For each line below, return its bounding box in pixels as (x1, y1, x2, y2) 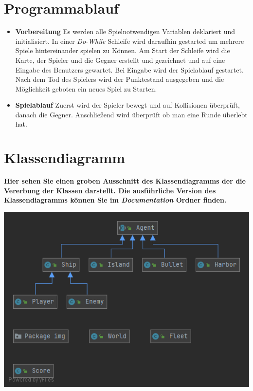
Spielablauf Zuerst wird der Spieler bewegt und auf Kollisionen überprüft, (15, 100, 240, 110)
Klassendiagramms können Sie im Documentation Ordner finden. (4, 195, 227, 205)
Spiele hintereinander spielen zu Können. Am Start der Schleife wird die (15, 45, 230, 56)
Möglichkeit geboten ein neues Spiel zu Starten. (15, 83, 157, 93)
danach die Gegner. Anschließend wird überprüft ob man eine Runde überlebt (15, 109, 248, 119)
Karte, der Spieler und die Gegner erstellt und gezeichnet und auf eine (15, 55, 225, 65)
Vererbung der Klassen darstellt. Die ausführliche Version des (4, 185, 216, 195)
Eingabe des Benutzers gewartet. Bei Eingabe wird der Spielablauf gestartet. (15, 64, 244, 74)
